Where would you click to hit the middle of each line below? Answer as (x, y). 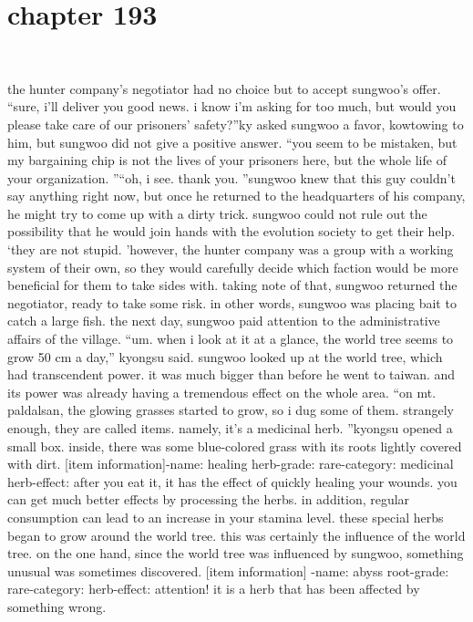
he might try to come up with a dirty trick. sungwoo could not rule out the (217, 213)
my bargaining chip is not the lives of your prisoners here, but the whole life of (227, 160)
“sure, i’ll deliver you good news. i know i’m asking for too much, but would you (232, 106)
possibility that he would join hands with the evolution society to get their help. (231, 231)
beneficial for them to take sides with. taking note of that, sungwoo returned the (232, 285)
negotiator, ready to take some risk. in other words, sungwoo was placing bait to (232, 302)
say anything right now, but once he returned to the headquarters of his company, (236, 196)
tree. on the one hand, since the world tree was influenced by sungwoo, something (236, 553)
